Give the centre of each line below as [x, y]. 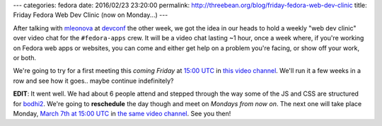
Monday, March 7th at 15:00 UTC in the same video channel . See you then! [122, 113]
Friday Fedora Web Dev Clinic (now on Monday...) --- [91, 15]
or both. [25, 57]
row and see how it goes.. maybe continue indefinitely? [93, 81]
